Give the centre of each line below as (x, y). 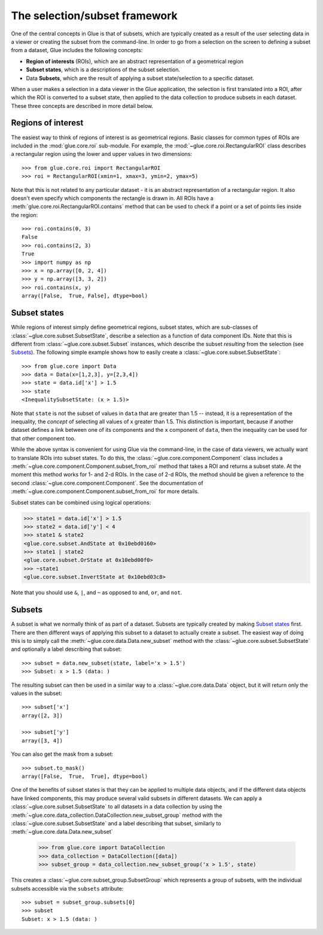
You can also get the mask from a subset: (62, 754)
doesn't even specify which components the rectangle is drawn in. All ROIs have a (112, 198)
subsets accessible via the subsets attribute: (67, 888)
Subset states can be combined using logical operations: (81, 502)
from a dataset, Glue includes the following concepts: (77, 50)
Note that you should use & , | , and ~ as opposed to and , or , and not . (97, 593)
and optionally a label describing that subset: (66, 649)
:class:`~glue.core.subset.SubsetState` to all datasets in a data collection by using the (117, 807)
